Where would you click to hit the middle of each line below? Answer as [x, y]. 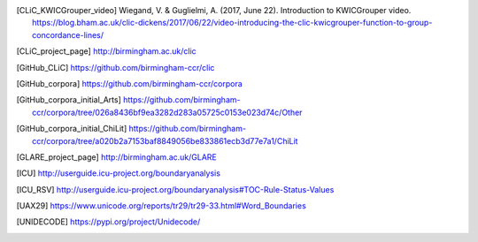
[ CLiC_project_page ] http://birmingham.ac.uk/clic [106, 51]
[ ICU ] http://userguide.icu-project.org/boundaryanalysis [119, 173]
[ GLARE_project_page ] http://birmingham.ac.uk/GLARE [116, 157]
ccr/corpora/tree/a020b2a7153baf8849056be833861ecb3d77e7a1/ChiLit [165, 140]
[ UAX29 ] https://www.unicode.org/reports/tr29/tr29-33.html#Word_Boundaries [162, 206]
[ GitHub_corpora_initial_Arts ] [69, 100]
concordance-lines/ [68, 34]
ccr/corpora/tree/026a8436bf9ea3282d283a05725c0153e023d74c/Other [167, 112]
